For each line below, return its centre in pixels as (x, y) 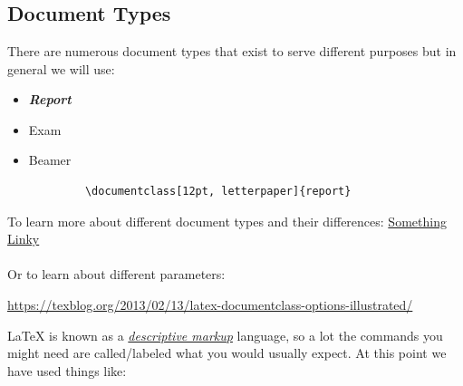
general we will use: (61, 68)
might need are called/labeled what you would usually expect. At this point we (227, 353)
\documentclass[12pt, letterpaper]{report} (218, 191)
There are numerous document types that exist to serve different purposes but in (232, 51)
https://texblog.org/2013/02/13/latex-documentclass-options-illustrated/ (210, 304)
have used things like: (67, 370)
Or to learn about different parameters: (116, 274)
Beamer (50, 160)
